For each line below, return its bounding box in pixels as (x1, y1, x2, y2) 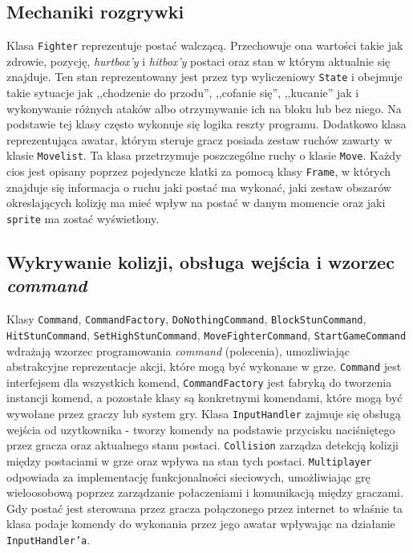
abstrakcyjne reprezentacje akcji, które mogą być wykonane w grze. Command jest (6, 358, 402, 375)
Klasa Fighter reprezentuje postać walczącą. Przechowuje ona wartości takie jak (6, 37, 403, 54)
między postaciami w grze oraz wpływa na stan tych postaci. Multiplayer (6, 452, 372, 469)
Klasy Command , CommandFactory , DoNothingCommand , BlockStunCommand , (6, 311, 366, 327)
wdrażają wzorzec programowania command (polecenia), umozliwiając (6, 342, 350, 359)
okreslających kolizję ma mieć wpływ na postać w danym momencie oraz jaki (6, 194, 386, 211)
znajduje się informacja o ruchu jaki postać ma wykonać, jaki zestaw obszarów (6, 178, 391, 195)
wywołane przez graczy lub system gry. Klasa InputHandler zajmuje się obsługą (6, 405, 401, 422)
